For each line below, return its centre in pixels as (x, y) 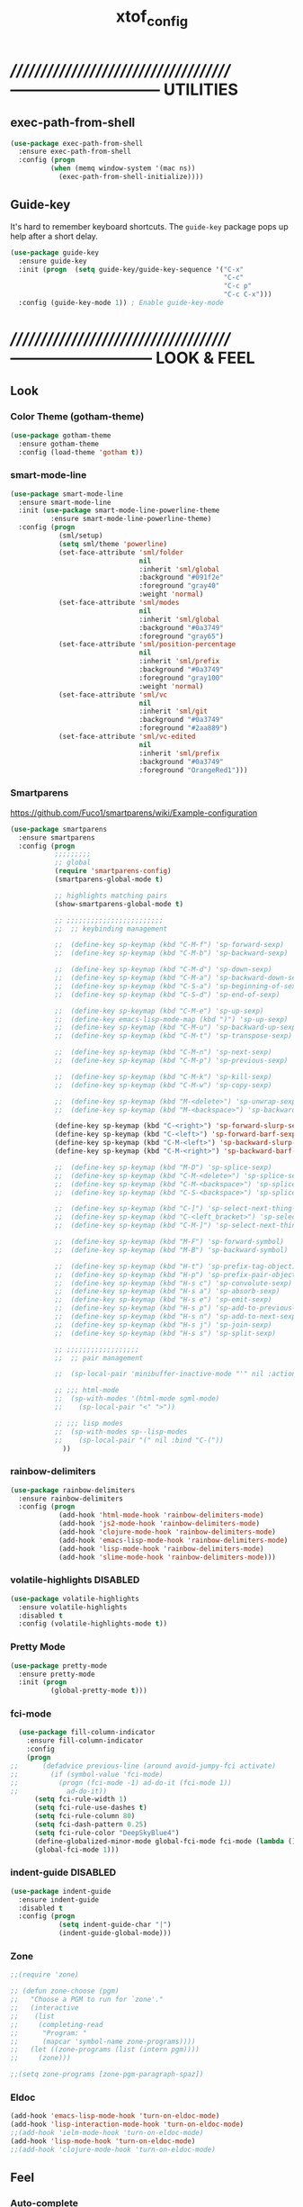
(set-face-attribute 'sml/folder (120, 552)
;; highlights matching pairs (111, 896)
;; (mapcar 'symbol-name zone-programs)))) (103, 2041)
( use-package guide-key (55, 252)
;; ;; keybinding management (111, 929)
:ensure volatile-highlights (73, 1607)
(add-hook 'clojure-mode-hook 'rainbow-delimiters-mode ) (167, 1532)
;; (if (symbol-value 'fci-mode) (87, 1774)
